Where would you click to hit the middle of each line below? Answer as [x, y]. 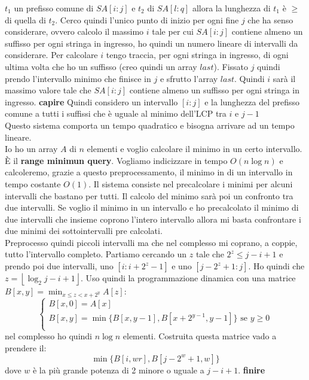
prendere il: [26, 348]
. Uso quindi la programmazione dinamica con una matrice [188, 278]
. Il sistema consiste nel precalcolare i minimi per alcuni [191, 183]
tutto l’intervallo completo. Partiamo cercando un [96, 254]
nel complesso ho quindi [48, 336]
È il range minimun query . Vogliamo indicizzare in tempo [116, 160]
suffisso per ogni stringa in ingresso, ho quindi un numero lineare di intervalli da [152, 43]
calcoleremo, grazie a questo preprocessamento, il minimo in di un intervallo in [149, 172]
